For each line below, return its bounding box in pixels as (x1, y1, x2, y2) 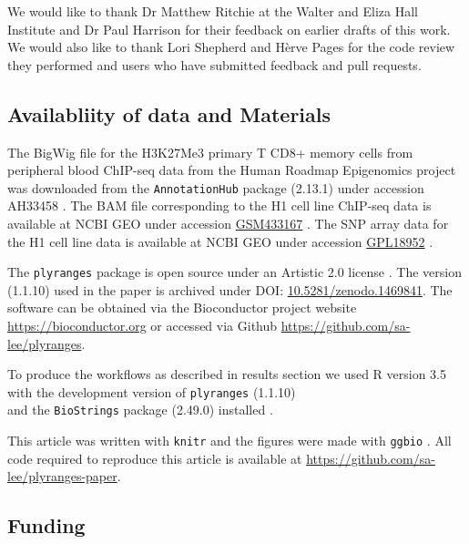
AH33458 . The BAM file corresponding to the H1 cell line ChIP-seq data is (7, 196, 432, 215)
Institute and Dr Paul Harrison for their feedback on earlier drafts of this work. (7, 19, 451, 38)
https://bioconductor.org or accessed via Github (7, 316, 278, 335)
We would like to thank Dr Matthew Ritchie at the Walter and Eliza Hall (7, 2, 419, 20)
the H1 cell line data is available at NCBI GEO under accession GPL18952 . (7, 231, 433, 251)
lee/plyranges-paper (7, 467, 117, 486)
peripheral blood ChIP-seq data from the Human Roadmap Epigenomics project (7, 160, 456, 180)
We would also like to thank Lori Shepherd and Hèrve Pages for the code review (7, 37, 455, 56)
